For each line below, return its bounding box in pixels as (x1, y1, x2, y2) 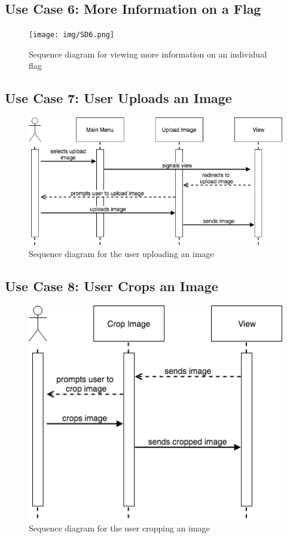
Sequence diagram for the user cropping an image (29, 521, 210, 534)
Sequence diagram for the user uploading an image (29, 247, 214, 260)
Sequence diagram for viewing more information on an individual (29, 47, 267, 60)
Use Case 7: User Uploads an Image (5, 89, 232, 107)
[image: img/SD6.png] (29, 31, 115, 40)
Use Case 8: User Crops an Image (5, 277, 218, 295)
